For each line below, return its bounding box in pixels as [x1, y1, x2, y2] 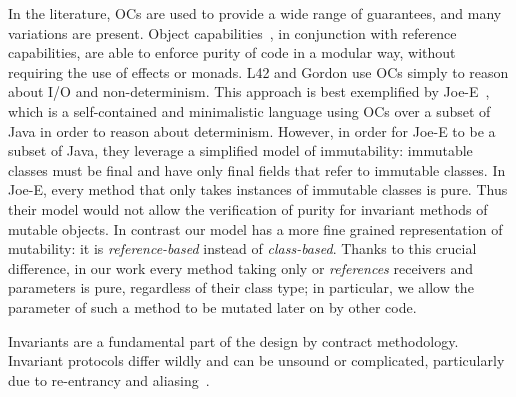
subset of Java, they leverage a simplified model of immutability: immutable [8, 140, 473, 161]
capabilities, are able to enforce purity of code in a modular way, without [8, 42, 456, 63]
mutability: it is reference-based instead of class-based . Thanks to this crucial [8, 238, 477, 259]
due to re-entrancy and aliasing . [8, 369, 210, 390]
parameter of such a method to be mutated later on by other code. [8, 296, 417, 317]
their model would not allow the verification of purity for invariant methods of [8, 198, 488, 219]
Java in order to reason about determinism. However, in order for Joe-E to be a [8, 120, 496, 141]
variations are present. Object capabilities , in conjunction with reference [8, 22, 457, 43]
